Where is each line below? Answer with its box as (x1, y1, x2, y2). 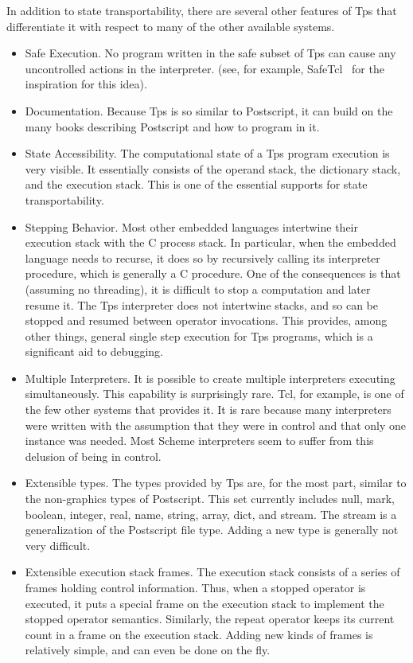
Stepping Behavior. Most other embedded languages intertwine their (25, 218, 358, 235)
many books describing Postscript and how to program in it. (25, 118, 320, 135)
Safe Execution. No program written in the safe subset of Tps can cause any (25, 45, 396, 61)
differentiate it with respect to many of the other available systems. (6, 18, 335, 34)
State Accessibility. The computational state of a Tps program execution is (25, 145, 390, 162)
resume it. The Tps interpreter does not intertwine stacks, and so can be (25, 296, 378, 313)
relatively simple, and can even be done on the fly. (25, 642, 271, 658)
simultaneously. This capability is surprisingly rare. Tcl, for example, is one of (25, 385, 404, 402)
